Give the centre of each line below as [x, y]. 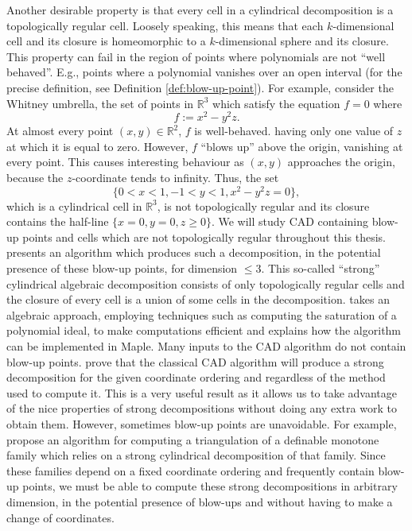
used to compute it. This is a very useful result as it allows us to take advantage [202, 392]
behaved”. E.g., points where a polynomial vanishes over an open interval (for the [204, 72]
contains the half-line [58, 221]
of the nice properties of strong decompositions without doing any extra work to [202, 408]
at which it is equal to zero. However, [97, 146]
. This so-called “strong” [321, 268]
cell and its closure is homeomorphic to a [106, 41]
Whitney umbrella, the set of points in [100, 103]
